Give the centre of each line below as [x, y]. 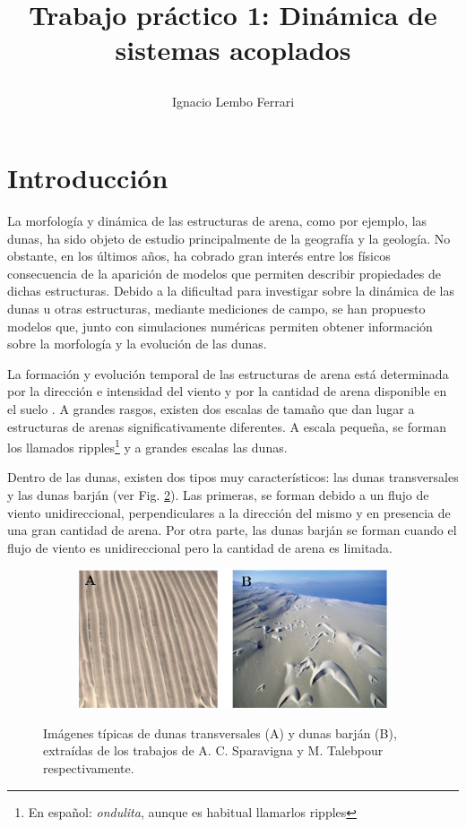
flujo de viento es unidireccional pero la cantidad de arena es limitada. [200, 547]
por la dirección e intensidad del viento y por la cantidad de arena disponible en [227, 391]
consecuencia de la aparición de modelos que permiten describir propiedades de [224, 273]
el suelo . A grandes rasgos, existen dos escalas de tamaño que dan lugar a [211, 409]
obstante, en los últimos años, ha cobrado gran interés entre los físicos [199, 256]
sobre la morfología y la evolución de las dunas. [137, 344]
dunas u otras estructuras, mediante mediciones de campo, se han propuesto [216, 309]
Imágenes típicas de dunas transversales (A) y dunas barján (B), [220, 732]
